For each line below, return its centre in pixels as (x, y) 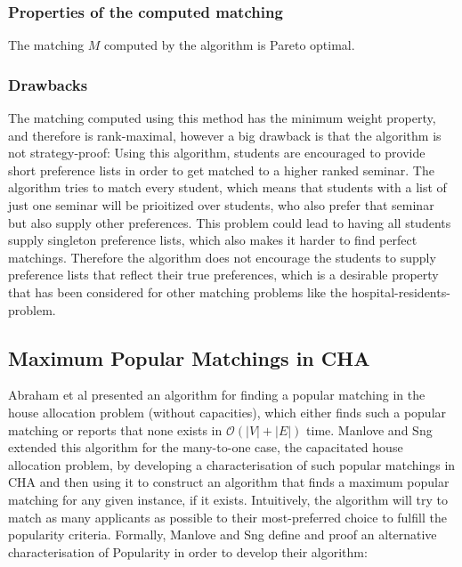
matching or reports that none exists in (115, 429)
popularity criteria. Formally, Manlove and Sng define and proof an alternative (223, 535)
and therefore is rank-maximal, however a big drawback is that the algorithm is (225, 135)
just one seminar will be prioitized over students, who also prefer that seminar (221, 205)
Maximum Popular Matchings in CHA (189, 357)
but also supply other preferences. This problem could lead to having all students (230, 222)
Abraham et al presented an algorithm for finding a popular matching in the (217, 395)
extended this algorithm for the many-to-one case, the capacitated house (206, 447)
